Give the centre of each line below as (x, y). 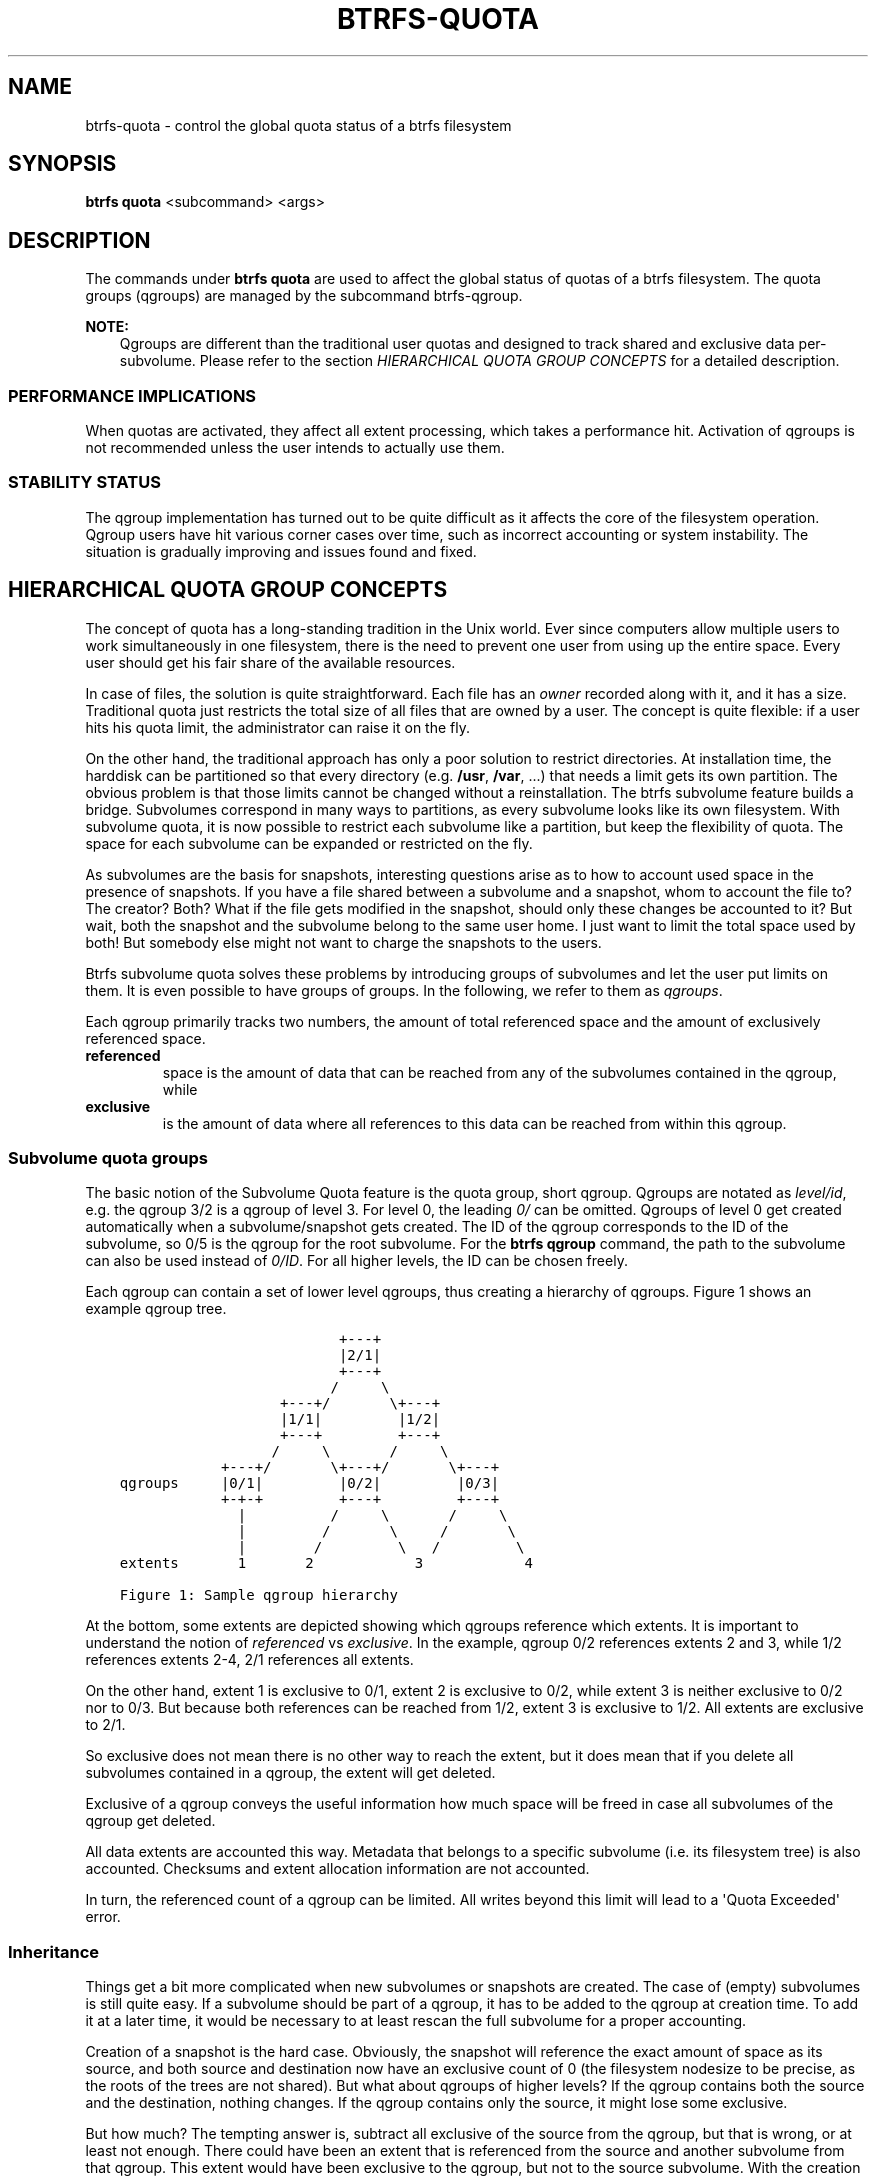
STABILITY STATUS (84, 482)
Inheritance (53, 1951)
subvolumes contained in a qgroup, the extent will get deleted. (290, 1773)
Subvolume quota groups (108, 1158)
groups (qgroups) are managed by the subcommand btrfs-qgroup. (304, 296)
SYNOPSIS (62, 164)
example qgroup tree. (156, 1309)
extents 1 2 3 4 (326, 1563)
